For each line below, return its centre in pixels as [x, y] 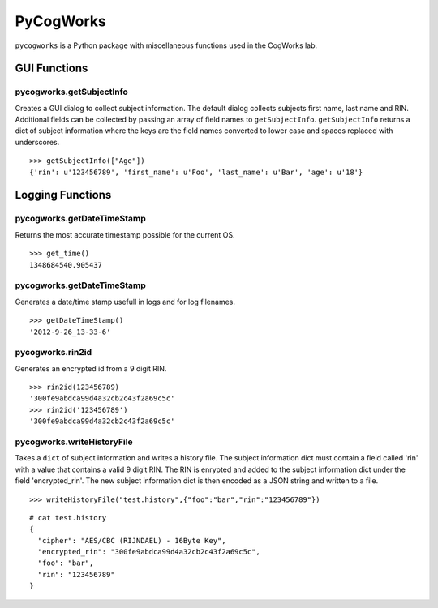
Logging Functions [63, 195]
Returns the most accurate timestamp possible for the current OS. [125, 234]
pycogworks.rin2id [54, 353]
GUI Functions [52, 69]
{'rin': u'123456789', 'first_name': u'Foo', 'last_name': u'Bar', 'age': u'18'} [196, 172]
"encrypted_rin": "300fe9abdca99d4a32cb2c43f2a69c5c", [149, 552]
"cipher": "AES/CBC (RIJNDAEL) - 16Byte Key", [132, 540]
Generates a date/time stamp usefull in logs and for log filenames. [125, 302]
